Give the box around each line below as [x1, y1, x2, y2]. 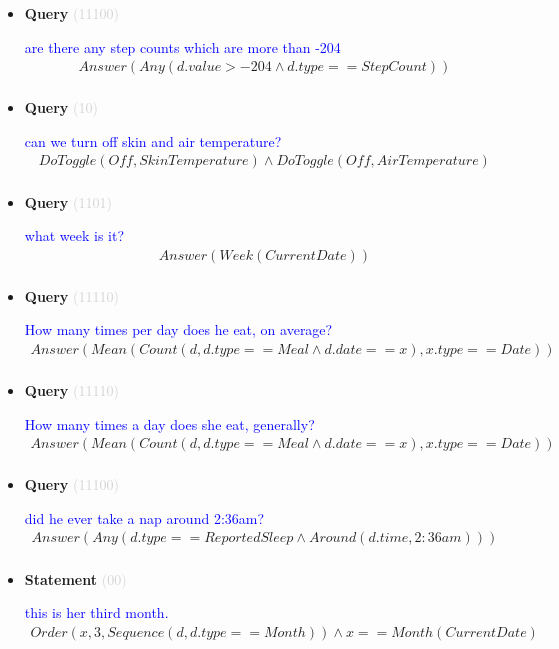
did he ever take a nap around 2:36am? [24, 507, 265, 528]
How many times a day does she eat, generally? [24, 413, 315, 434]
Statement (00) [24, 568, 127, 589]
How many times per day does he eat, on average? [24, 319, 333, 340]
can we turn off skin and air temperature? [24, 130, 282, 151]
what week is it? [24, 225, 125, 246]
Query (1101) [24, 191, 112, 212]
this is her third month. [24, 602, 169, 623]
